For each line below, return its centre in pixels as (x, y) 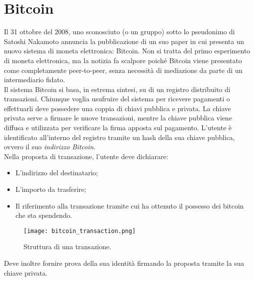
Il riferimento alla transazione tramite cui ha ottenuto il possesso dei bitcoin (129, 205)
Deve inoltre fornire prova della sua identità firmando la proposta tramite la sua (124, 263)
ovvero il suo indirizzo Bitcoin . (50, 147)
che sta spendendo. (44, 215)
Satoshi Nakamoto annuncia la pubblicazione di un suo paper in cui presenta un (124, 41)
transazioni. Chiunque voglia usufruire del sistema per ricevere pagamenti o (117, 99)
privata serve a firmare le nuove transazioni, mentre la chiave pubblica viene (118, 118)
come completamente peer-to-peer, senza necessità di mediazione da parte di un (123, 70)
